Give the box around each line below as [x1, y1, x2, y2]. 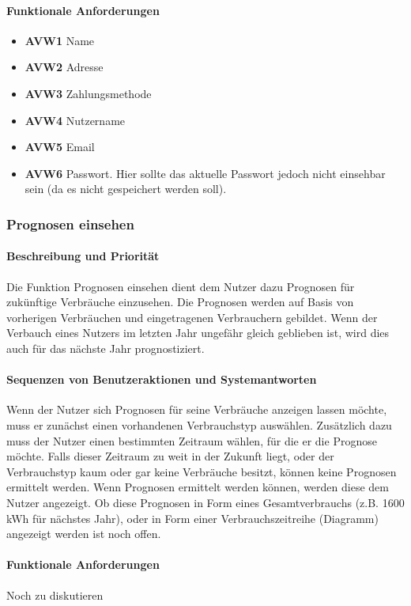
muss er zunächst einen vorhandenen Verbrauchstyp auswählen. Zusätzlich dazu [6, 416, 392, 433]
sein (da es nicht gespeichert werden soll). [25, 180, 227, 197]
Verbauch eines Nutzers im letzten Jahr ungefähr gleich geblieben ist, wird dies [6, 324, 390, 341]
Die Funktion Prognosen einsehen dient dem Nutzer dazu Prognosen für [6, 278, 355, 294]
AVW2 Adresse [25, 59, 104, 75]
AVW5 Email [25, 138, 95, 155]
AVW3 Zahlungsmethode [25, 85, 152, 101]
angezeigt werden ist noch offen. [6, 525, 161, 542]
